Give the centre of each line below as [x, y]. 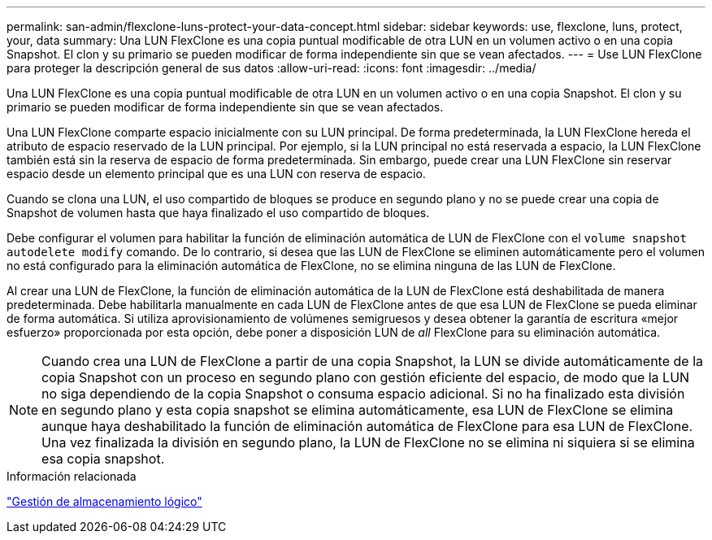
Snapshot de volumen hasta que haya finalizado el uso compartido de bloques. [218, 213]
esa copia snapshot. [103, 459]
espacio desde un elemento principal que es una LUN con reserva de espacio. [216, 174]
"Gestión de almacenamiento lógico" [104, 501]
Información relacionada [72, 476]
